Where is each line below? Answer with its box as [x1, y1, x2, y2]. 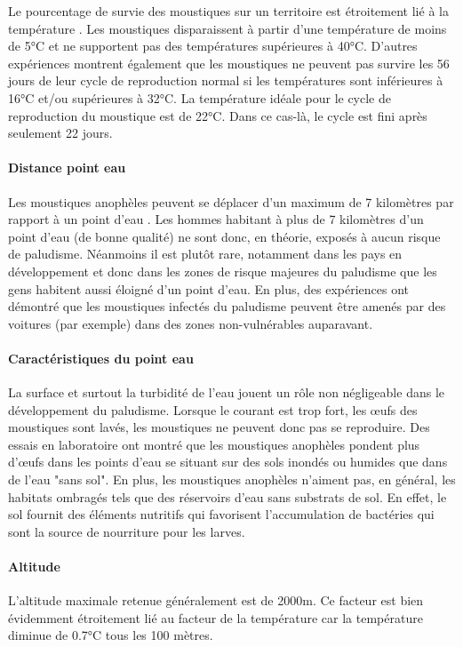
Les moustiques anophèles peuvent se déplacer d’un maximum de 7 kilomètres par [8, 192, 454, 211]
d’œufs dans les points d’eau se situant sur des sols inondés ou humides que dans [8, 452, 448, 471]
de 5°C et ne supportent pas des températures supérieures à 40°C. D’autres [8, 36, 418, 55]
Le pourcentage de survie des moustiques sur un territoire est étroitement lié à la [8, 2, 449, 20]
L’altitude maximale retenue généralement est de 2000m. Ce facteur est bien [8, 591, 424, 610]
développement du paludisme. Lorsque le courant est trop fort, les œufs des [8, 400, 418, 419]
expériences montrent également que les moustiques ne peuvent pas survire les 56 [8, 53, 450, 72]
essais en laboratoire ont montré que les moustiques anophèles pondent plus [8, 435, 420, 453]
